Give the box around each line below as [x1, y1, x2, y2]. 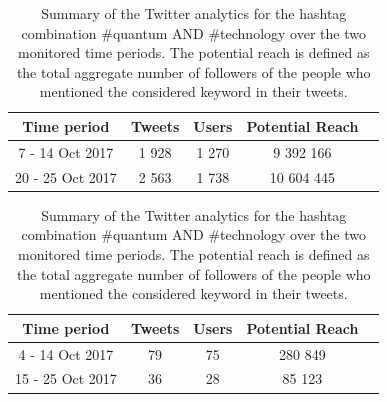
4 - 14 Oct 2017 [18, 343, 114, 364]
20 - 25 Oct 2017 [15, 166, 117, 187]
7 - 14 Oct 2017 [18, 141, 114, 162]
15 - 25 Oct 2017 [15, 368, 117, 389]
